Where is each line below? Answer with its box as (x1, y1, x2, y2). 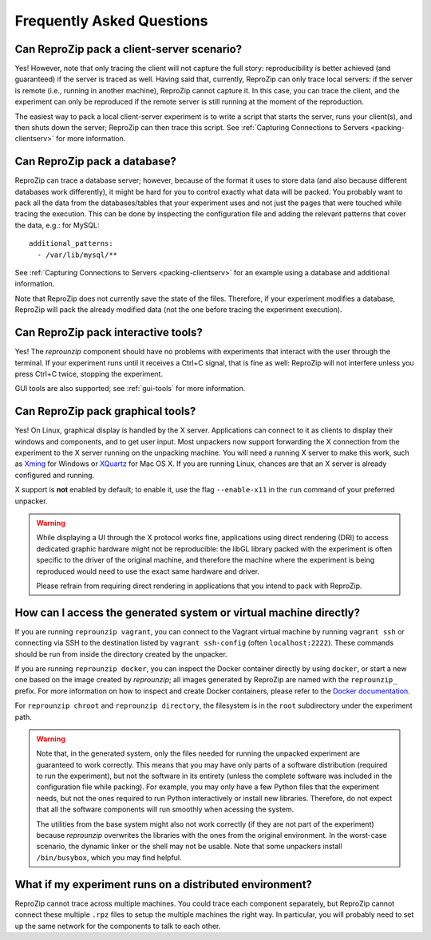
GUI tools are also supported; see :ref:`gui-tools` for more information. (14, 384, 246, 393)
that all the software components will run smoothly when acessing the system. (36, 804, 295, 814)
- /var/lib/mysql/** (37, 250, 118, 259)
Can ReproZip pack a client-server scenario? (14, 42, 243, 56)
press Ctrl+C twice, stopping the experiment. (14, 369, 164, 378)
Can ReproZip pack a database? (14, 155, 177, 168)
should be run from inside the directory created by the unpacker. (14, 649, 227, 658)
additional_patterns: (29, 239, 113, 248)
